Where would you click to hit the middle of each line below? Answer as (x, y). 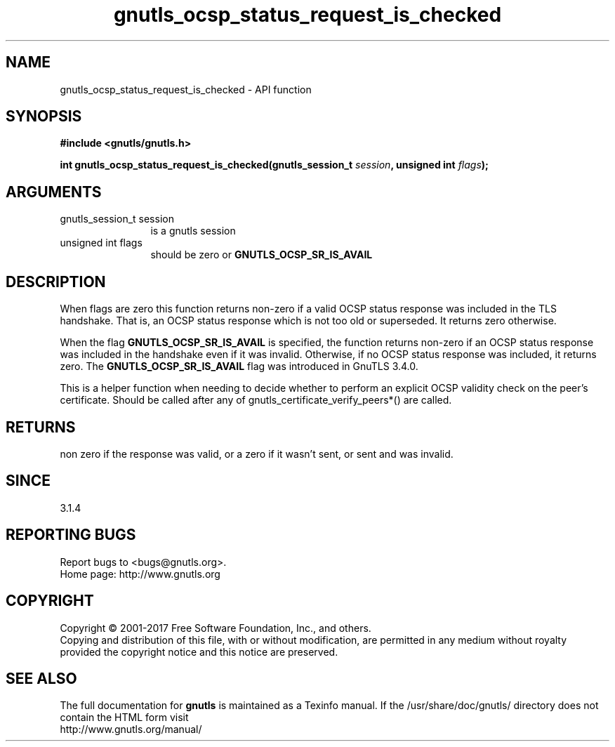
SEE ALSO (41, 678)
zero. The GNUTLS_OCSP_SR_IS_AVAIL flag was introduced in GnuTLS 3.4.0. (239, 366)
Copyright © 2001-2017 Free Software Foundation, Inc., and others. (216, 628)
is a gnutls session (193, 231)
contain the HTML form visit (124, 718)
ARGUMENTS (54, 192)
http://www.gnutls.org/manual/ (131, 729)
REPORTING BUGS (71, 535)
